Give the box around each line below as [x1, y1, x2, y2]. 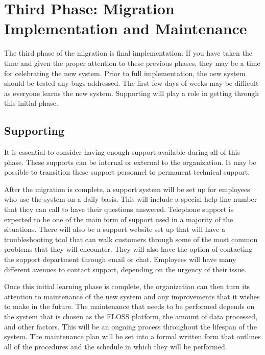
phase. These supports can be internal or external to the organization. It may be [4, 156, 256, 167]
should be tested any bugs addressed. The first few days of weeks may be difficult [4, 78, 259, 88]
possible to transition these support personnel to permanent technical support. [4, 167, 250, 177]
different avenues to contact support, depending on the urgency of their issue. [4, 264, 247, 274]
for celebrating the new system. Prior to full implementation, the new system [4, 67, 246, 78]
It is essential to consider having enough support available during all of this [4, 147, 240, 157]
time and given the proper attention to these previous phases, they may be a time [4, 57, 260, 68]
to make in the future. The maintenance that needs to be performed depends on [4, 301, 255, 312]
